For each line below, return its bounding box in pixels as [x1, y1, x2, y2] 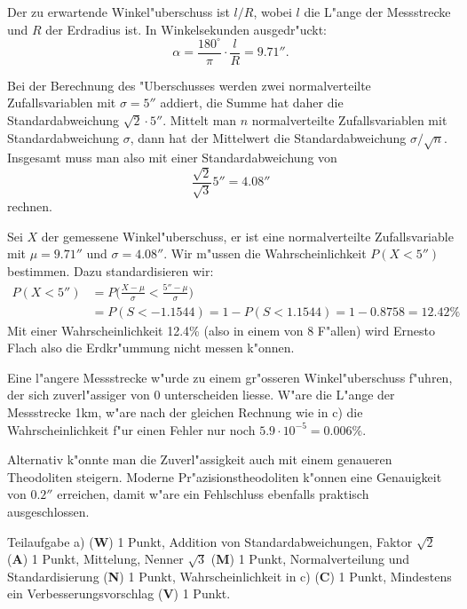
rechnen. [7, 197, 52, 216]
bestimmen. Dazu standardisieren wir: [7, 261, 214, 280]
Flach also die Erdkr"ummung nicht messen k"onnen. [7, 338, 295, 357]
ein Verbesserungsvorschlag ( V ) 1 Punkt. [7, 584, 231, 603]
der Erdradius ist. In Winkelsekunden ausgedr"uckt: [45, 20, 327, 38]
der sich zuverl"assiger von [7, 385, 150, 404]
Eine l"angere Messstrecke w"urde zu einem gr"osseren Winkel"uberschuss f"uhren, [7, 368, 453, 386]
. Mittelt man [162, 110, 237, 129]
